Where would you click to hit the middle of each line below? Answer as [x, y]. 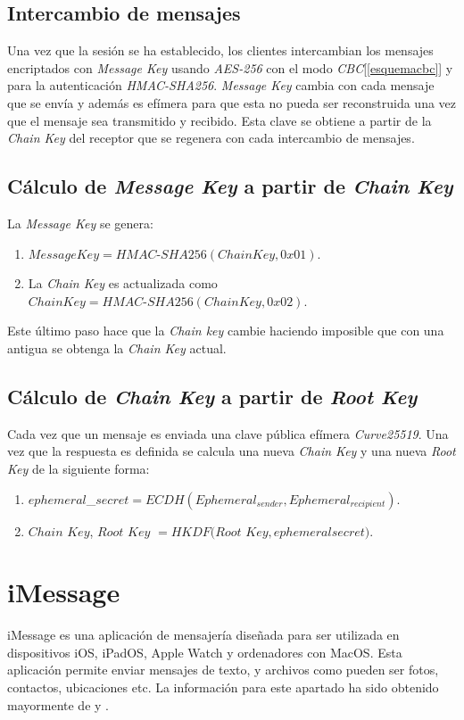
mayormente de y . [58, 704]
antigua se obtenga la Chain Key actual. [117, 348]
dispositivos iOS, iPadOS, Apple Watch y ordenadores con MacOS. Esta [205, 652]
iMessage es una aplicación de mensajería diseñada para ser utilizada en [203, 635]
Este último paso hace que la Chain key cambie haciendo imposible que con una [226, 331]
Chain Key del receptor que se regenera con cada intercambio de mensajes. [211, 138]
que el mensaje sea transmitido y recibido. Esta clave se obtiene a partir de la [220, 120]
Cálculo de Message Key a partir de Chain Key [230, 186]
